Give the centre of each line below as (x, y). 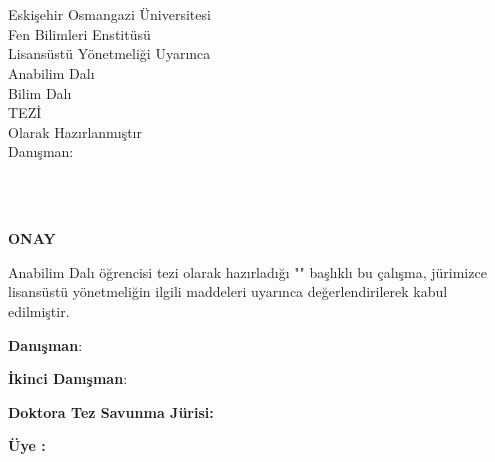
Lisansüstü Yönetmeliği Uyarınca (109, 53)
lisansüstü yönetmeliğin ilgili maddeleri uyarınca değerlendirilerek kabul (228, 291)
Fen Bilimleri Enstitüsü (79, 33)
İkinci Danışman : (68, 378)
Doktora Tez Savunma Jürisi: (111, 411)
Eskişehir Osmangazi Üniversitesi (109, 14)
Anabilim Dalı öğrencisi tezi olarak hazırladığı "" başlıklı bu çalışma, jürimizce (247, 271)
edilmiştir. (39, 310)
